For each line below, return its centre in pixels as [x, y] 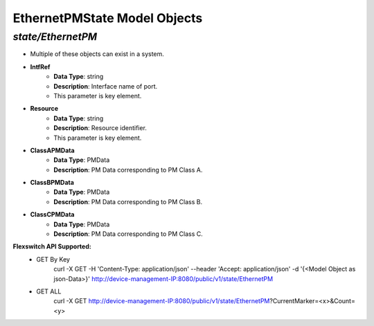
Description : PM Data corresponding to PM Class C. [128, 234]
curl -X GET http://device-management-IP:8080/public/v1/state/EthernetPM [162, 301]
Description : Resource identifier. [100, 128]
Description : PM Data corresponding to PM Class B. [128, 201]
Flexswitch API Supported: [52, 246]
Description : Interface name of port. [106, 86]
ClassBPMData [52, 183]
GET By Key [53, 259]
